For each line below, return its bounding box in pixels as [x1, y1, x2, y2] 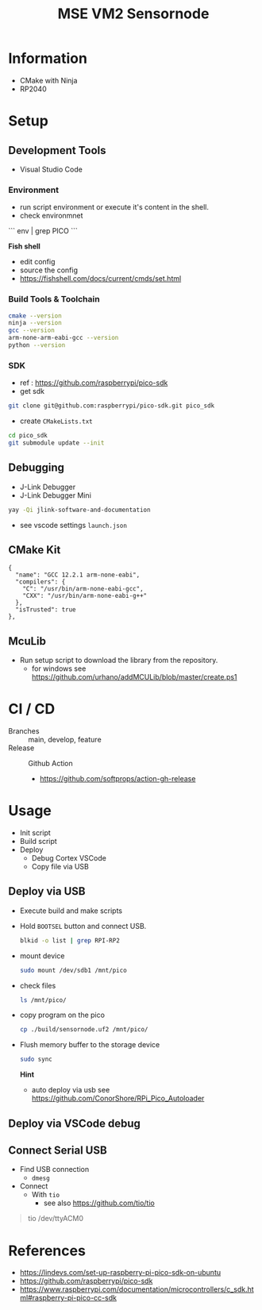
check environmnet [19, 211, 83, 221]
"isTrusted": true [15, 606, 77, 614]
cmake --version [8, 311, 62, 320]
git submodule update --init [8, 438, 105, 447]
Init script [19, 828, 52, 838]
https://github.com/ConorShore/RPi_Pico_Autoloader [31, 1093, 205, 1104]
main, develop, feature [28, 735, 102, 745]
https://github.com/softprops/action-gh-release [39, 774, 196, 784]
